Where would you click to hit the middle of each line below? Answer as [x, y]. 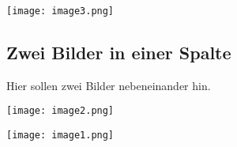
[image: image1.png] [60, 136]
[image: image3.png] [60, 11]
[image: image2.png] [60, 111]
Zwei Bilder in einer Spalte [119, 53]
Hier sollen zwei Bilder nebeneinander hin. [109, 85]
